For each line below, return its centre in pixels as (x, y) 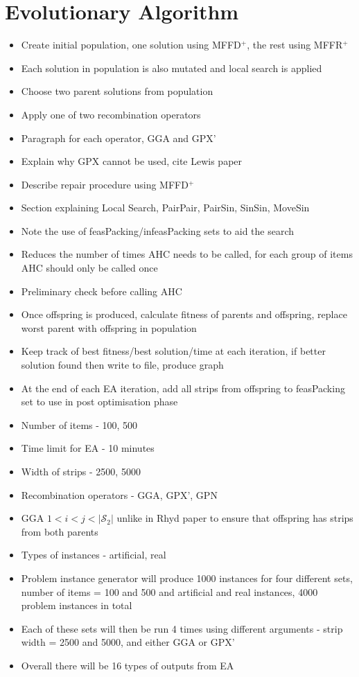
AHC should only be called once (89, 268)
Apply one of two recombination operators (111, 114)
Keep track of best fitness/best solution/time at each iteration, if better (173, 351)
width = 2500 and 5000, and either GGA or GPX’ (128, 642)
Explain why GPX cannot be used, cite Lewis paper (132, 161)
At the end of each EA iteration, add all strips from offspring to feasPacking (183, 388)
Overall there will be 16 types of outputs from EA (128, 665)
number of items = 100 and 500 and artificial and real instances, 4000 (169, 591)
